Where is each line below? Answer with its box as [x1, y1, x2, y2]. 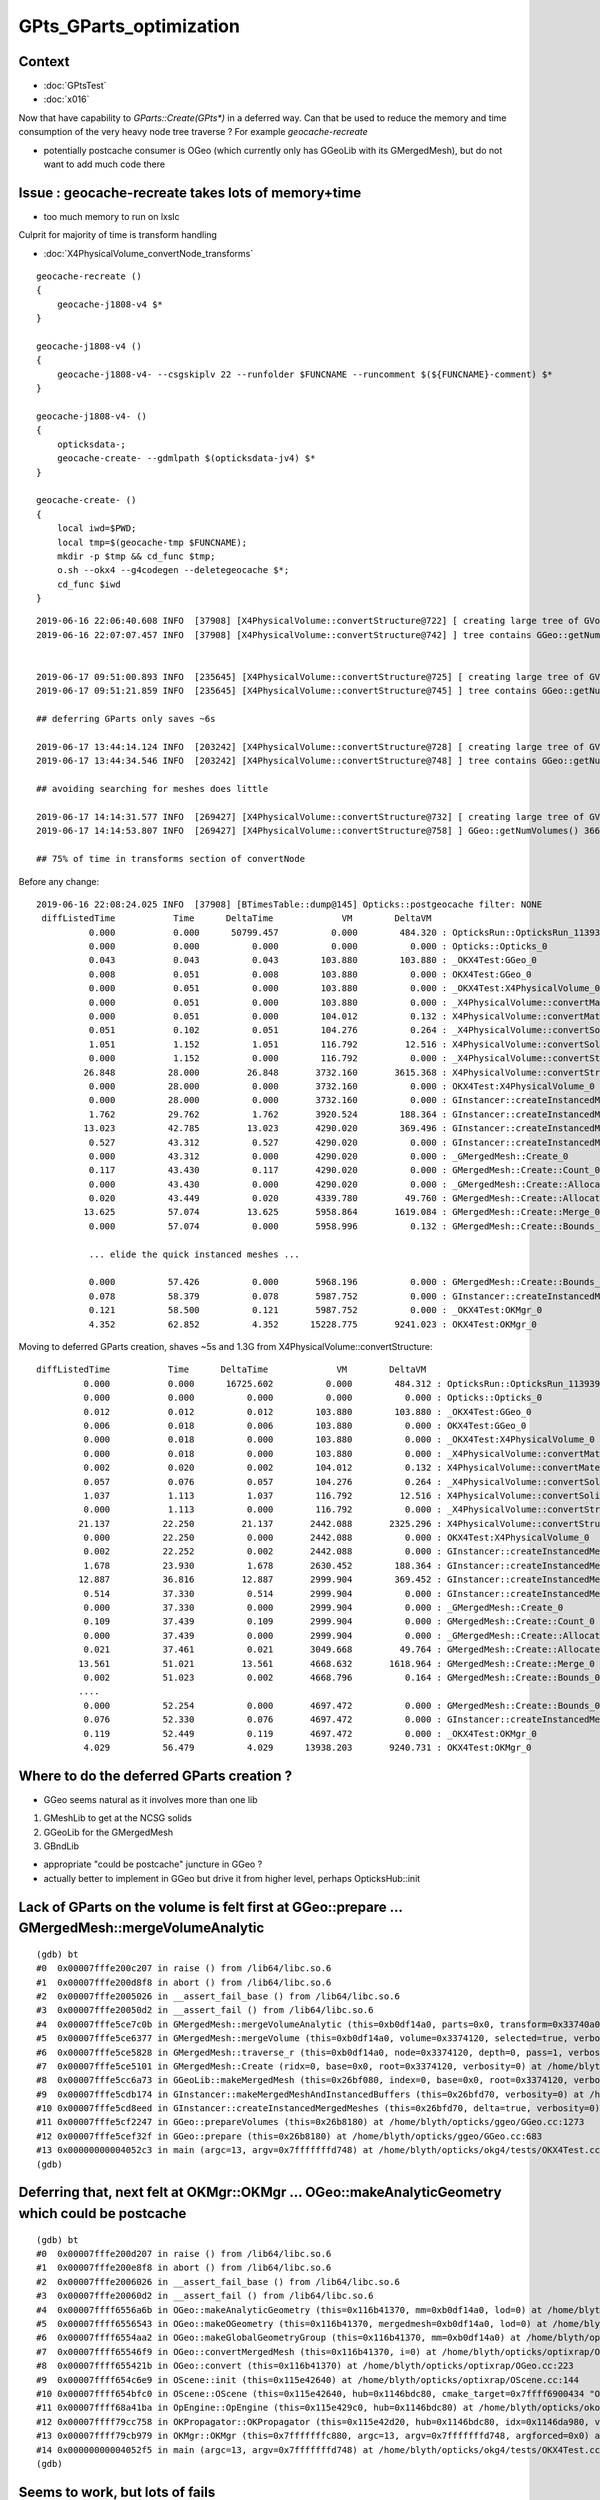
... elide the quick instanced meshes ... [88, 1248, 300, 1260]
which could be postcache [18, 2205, 187, 2222]
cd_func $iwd [56, 578, 121, 590]
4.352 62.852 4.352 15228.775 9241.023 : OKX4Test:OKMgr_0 [88, 1318, 537, 1330]
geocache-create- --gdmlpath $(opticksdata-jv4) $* [56, 453, 316, 464]
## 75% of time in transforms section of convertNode [36, 853, 305, 865]
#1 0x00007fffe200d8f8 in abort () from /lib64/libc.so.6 [36, 1976, 332, 1988]
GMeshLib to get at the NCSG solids [43, 1812, 192, 1824]
